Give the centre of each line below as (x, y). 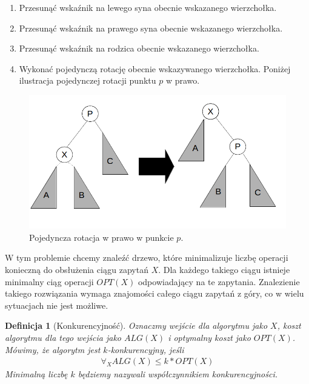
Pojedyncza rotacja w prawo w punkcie (101, 237)
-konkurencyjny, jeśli (146, 349)
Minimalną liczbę (36, 374)
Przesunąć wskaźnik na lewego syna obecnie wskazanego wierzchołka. (148, 7)
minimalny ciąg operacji (49, 281)
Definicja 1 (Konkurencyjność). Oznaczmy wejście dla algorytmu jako (136, 325)
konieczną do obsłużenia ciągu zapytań (77, 270)
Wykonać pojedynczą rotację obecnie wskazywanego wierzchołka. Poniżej (155, 68)
